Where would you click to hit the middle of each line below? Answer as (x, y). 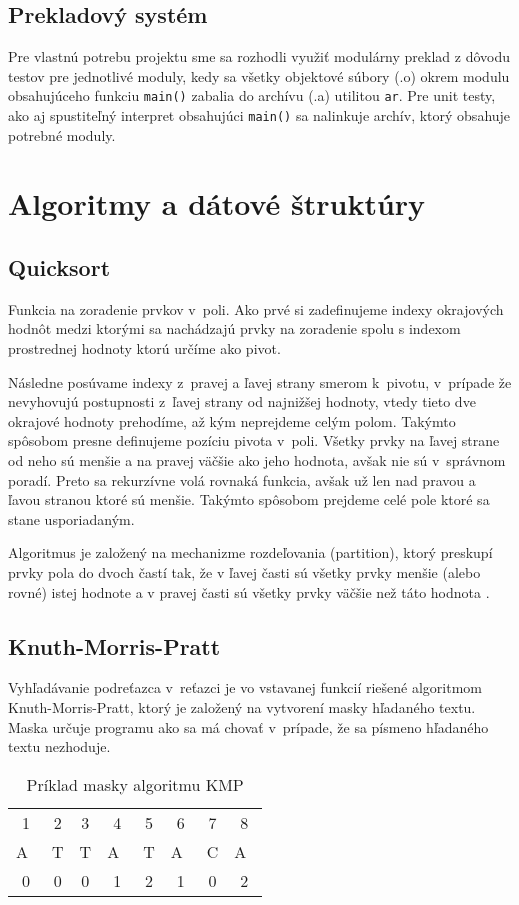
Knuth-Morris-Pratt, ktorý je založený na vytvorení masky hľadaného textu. (242, 706)
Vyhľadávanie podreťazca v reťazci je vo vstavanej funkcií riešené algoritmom (245, 687)
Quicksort (59, 267)
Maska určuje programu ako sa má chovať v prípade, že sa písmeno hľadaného (248, 726)
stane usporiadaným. (71, 518)
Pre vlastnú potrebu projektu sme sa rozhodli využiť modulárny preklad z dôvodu (259, 56)
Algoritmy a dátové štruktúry (217, 203)
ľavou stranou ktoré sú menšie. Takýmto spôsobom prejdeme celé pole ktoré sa (249, 499)
